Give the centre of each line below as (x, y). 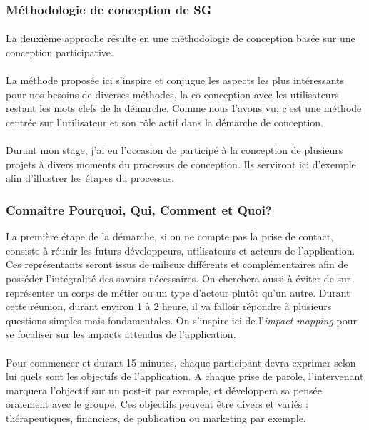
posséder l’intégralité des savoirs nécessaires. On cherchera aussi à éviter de (170, 278)
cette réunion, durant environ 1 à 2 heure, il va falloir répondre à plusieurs (169, 306)
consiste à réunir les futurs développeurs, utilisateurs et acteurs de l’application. (181, 250)
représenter (30, 292)
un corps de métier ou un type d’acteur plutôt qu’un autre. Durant (204, 292)
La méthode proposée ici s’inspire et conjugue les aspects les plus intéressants (175, 80)
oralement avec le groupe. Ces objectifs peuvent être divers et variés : (157, 404)
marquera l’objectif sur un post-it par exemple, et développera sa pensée (164, 390)
